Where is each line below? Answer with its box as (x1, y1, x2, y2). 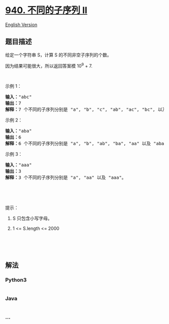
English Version (5, 21, 38, 28)
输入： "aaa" (5, 162, 32, 168)
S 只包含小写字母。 (12, 215, 52, 222)
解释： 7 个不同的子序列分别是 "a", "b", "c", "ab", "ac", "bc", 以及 (5, 107, 167, 112)
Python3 (5, 276, 27, 283)
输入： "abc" (5, 94, 32, 100)
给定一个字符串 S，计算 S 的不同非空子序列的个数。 (5, 51, 112, 58)
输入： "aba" (5, 128, 32, 134)
